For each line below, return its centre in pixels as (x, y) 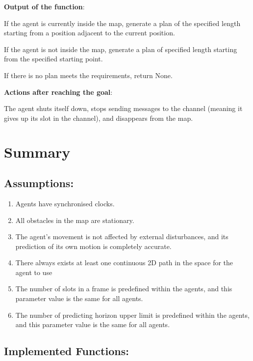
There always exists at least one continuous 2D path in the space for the (124, 263)
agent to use (34, 272)
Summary (37, 152)
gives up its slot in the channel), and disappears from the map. (99, 118)
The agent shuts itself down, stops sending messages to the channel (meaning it (123, 108)
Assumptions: (39, 183)
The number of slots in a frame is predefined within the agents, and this (124, 289)
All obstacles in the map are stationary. (75, 220)
